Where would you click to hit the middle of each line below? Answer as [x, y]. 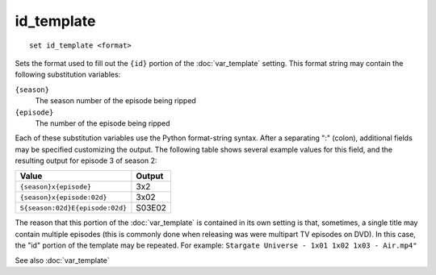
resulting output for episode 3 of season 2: [86, 160]
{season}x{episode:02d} [63, 197]
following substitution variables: [68, 75]
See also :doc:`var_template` [62, 260]
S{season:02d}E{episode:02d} [73, 208]
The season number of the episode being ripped [116, 101]
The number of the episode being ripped [103, 123]
